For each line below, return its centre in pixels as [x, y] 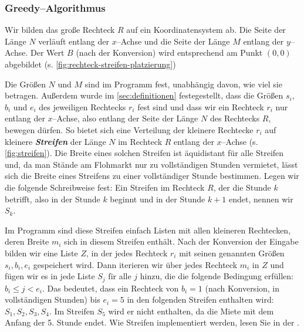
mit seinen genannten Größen [232, 253]
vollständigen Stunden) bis [53, 299]
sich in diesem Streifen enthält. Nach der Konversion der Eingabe [181, 241]
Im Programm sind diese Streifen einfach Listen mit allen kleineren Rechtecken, [148, 230]
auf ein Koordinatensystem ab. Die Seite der [206, 30]
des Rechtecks [235, 118]
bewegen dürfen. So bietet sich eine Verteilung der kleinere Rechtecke [129, 129]
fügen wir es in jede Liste [50, 276]
